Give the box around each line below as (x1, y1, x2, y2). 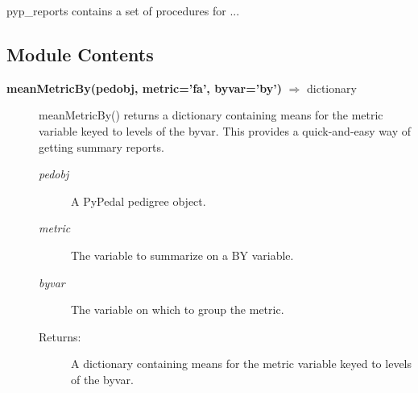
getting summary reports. (39, 138, 164, 155)
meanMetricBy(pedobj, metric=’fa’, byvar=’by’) (6, 79, 282, 96)
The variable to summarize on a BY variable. (71, 246, 294, 263)
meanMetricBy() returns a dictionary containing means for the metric (39, 107, 383, 123)
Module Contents (6, 41, 154, 66)
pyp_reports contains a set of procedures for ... (6, 2, 240, 19)
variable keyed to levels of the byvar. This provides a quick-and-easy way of (39, 122, 411, 139)
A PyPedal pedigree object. (71, 192, 206, 209)
